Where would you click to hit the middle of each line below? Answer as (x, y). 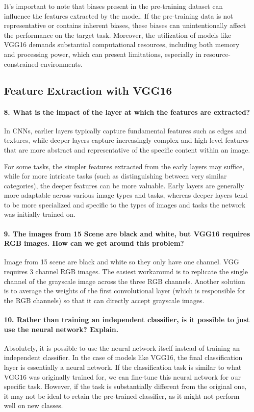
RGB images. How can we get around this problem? (94, 243)
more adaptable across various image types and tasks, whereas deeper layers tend (126, 195)
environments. (62, 64)
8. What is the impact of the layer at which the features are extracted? (127, 112)
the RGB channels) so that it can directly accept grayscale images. (104, 300)
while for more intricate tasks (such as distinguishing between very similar (115, 176)
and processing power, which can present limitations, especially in (103, 54)
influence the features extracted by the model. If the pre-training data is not (119, 15)
